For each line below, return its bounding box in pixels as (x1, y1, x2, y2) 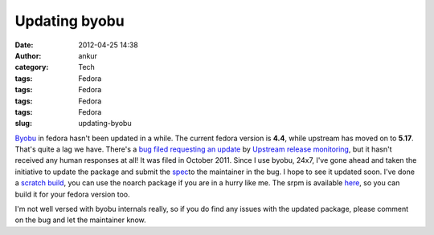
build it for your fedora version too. (14, 189, 130, 199)
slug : (14, 119, 32, 128)
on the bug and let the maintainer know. (14, 215, 146, 225)
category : (14, 63, 49, 72)
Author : (14, 51, 42, 60)
